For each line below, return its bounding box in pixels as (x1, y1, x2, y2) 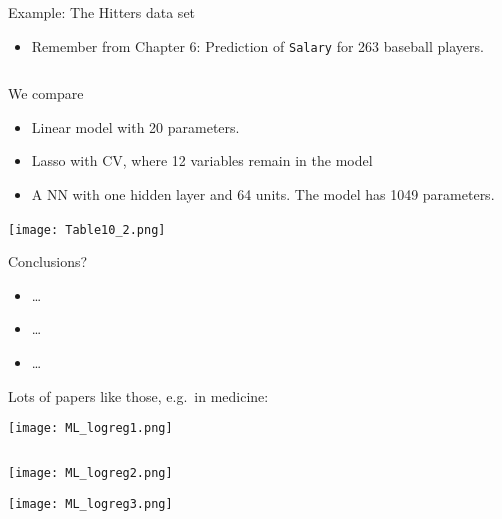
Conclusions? (8, 251, 88, 272)
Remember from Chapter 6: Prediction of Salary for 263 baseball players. (31, 35, 484, 56)
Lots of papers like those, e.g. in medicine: (8, 385, 269, 406)
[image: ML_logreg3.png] (8, 496, 173, 511)
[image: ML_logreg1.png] (8, 421, 173, 436)
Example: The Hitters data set (8, 2, 196, 22)
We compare (8, 83, 84, 104)
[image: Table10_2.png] (8, 222, 166, 237)
